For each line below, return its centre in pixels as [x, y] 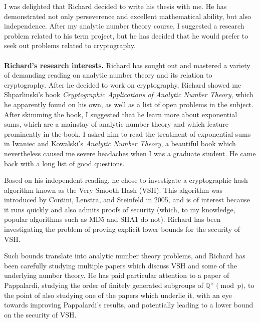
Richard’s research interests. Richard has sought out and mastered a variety [127, 65]
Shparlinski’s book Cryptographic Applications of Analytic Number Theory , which [129, 94]
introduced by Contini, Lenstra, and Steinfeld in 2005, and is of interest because [127, 200]
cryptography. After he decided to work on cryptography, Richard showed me [123, 84]
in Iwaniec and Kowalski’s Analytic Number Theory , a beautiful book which [120, 143]
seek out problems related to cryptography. [70, 45]
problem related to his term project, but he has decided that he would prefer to [126, 35]
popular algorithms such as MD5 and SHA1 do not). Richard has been [112, 219]
